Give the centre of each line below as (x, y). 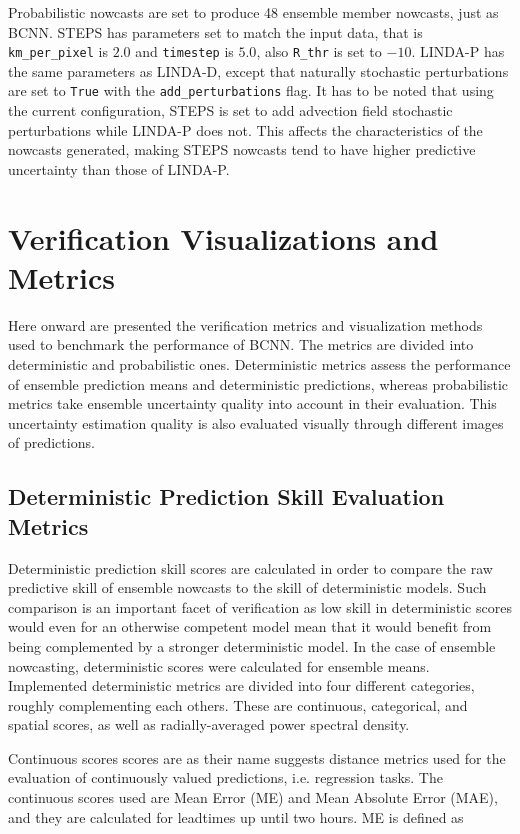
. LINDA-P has (458, 51)
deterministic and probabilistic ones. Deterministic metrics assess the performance (259, 363)
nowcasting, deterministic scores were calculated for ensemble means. (219, 665)
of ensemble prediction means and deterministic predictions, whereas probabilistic (258, 383)
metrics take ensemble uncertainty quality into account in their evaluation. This (252, 403)
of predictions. (51, 442)
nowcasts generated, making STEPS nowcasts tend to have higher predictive (242, 149)
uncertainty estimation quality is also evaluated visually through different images (256, 422)
